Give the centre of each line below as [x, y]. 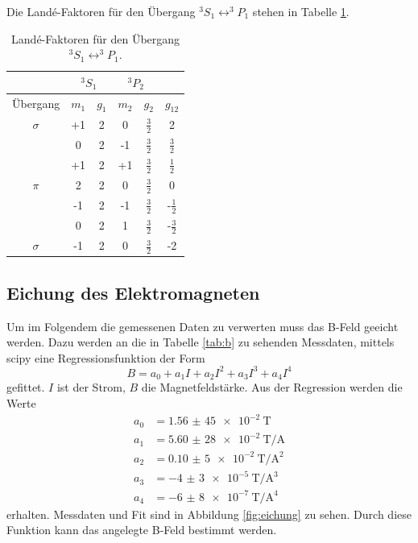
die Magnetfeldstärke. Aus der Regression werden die [272, 387]
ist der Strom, [91, 387]
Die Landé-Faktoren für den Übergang [101, 11]
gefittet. [26, 387]
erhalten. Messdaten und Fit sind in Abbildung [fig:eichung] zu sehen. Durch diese [209, 514]
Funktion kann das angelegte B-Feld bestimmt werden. [142, 530]
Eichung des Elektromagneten [133, 292]
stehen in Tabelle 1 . [301, 11]
